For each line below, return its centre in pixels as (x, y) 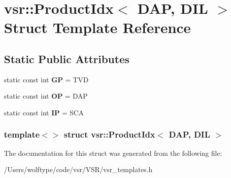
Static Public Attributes (67, 58)
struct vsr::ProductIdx (109, 134)
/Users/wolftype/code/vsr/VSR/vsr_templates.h (78, 169)
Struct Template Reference (98, 27)
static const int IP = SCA (44, 112)
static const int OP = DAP (46, 96)
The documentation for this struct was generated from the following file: (113, 153)
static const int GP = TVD (46, 79)
